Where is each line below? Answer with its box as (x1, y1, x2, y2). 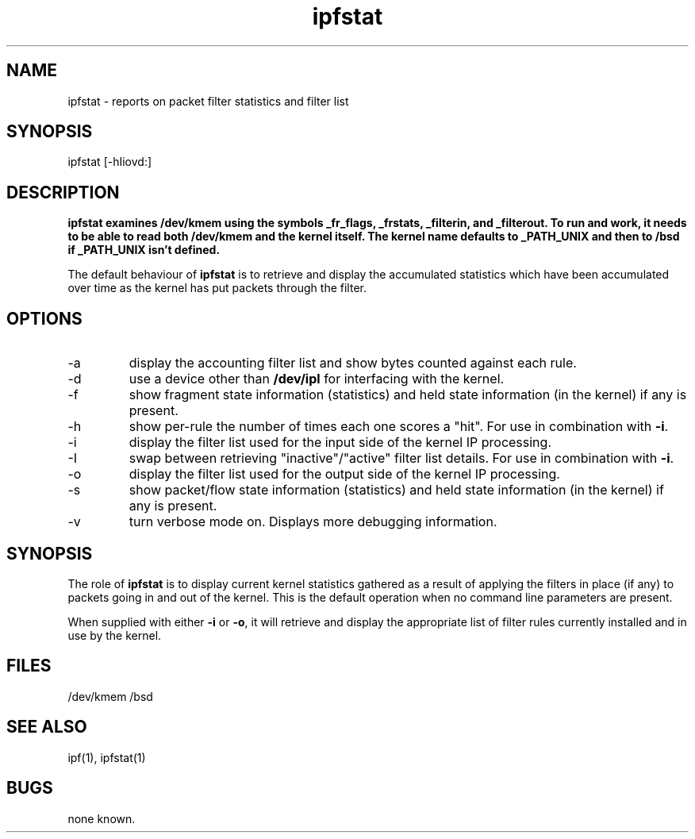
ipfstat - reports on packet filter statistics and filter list (67, 94, 349, 108)
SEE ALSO (6, 717, 87, 737)
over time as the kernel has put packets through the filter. (67, 281, 367, 295)
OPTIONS (6, 308, 83, 329)
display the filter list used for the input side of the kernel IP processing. (129, 434, 551, 451)
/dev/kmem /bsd (67, 689, 153, 703)
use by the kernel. (67, 628, 162, 642)
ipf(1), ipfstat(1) (67, 750, 146, 764)
